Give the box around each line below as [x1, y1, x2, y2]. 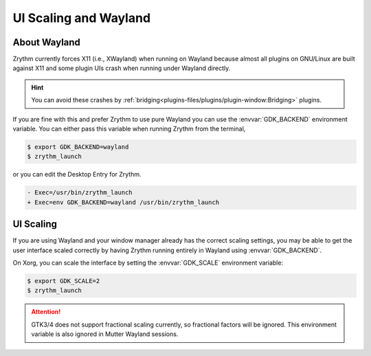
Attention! [31, 308, 61, 316]
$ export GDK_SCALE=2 [27, 277, 100, 285]
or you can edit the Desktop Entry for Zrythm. [12, 170, 142, 179]
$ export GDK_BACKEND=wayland [27, 143, 129, 151]
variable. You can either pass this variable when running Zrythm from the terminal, [12, 124, 246, 133]
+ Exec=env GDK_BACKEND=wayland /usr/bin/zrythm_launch [27, 198, 220, 206]
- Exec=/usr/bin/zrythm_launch [27, 189, 133, 197]
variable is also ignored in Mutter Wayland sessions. [31, 330, 179, 338]
